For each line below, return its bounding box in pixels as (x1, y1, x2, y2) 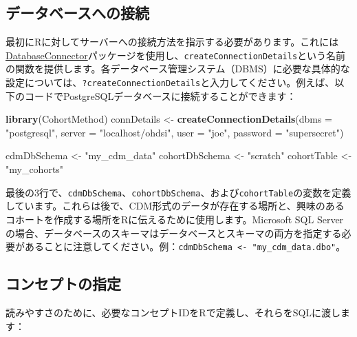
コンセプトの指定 (6, 273, 121, 294)
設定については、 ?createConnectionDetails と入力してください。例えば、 (6, 75, 335, 90)
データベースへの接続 (6, 2, 149, 23)
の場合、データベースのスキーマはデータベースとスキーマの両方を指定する (6, 225, 342, 240)
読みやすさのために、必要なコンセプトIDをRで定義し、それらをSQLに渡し (6, 305, 341, 319)
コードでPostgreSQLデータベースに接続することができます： (24, 88, 296, 103)
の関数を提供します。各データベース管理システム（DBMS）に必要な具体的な (6, 61, 350, 76)
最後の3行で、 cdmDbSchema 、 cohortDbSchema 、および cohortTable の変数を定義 (6, 185, 351, 199)
